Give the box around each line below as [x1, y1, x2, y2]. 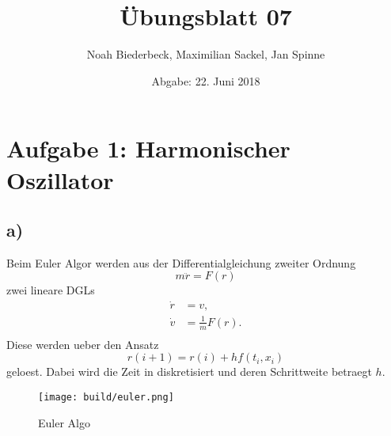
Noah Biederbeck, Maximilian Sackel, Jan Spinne [86, 46, 325, 63]
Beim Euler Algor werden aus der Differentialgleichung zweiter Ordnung [6, 254, 356, 271]
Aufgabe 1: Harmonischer [6, 132, 290, 165]
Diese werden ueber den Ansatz [6, 336, 159, 352]
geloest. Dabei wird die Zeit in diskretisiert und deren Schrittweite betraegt [6, 363, 372, 380]
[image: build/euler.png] [38, 391, 174, 403]
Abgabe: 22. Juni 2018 [151, 72, 260, 89]
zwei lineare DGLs [6, 282, 95, 298]
